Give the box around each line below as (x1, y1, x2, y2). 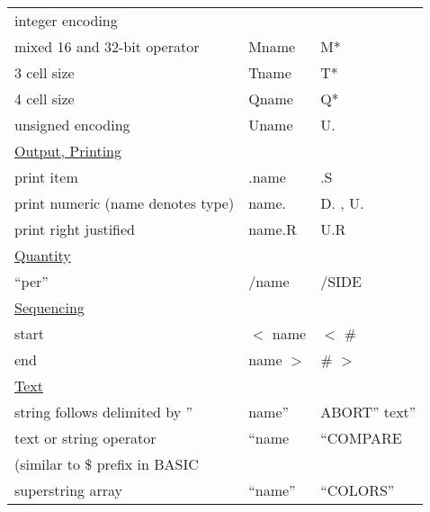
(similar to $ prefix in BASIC (14, 454, 199, 474)
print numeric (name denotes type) (14, 193, 235, 213)
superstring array (14, 480, 122, 500)
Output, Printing (14, 140, 121, 161)
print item (14, 166, 78, 187)
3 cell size (14, 62, 75, 83)
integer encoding (14, 10, 118, 31)
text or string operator (14, 427, 157, 448)
